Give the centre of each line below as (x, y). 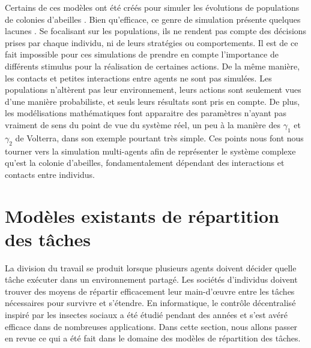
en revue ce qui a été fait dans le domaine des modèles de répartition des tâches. (153, 338)
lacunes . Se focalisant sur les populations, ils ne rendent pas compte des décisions (156, 31)
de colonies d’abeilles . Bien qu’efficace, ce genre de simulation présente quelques (153, 19)
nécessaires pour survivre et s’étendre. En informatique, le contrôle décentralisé (150, 303)
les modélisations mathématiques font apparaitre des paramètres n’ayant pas (146, 113)
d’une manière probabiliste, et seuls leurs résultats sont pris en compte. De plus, (152, 101)
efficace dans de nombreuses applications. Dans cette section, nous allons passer (151, 326)
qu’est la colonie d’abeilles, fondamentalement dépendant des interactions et (145, 163)
